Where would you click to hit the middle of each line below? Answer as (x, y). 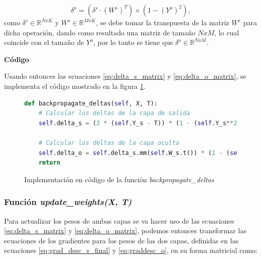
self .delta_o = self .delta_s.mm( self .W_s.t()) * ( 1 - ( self (141, 153)
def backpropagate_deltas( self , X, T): (91, 103)
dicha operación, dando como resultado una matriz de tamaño (100, 32)
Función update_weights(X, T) (68, 202)
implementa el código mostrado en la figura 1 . (75, 86)
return (49, 163)
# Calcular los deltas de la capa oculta (109, 143)
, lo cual (227, 32)
